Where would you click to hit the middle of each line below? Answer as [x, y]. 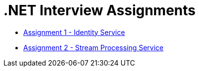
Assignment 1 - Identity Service [74, 32]
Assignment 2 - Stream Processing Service [94, 47]
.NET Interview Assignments [99, 10]
